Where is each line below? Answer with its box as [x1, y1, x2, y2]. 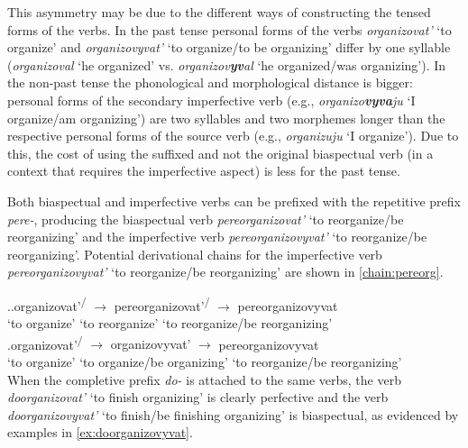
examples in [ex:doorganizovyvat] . [7, 423, 193, 442]
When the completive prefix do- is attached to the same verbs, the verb [7, 370, 401, 389]
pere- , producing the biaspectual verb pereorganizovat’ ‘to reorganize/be [7, 209, 404, 228]
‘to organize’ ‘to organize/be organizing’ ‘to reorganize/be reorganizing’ [7, 352, 402, 370]
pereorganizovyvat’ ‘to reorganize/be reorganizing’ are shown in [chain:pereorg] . [7, 262, 444, 281]
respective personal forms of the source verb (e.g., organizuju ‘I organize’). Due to [7, 126, 459, 145]
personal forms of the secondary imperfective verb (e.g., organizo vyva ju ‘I [7, 90, 416, 109]
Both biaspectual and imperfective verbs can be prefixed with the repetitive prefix [7, 191, 462, 210]
